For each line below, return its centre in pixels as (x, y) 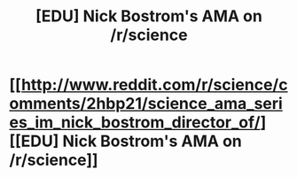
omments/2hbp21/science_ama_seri (146, 104)
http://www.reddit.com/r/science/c (154, 85)
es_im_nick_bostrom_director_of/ (135, 123)
